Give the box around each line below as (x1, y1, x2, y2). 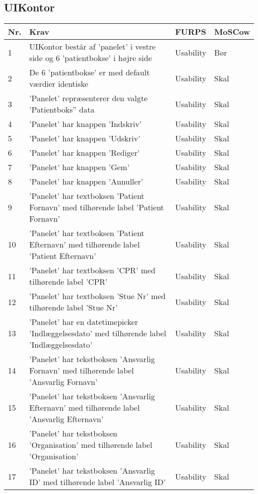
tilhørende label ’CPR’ (29, 276, 108, 288)
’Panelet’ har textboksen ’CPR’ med (29, 264, 156, 276)
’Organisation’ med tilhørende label (29, 439, 152, 451)
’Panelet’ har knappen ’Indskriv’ (29, 118, 142, 130)
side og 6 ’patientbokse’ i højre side (29, 52, 152, 64)
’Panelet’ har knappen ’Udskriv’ (29, 132, 140, 144)
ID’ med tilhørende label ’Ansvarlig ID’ (29, 476, 166, 488)
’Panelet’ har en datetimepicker (29, 316, 138, 328)
